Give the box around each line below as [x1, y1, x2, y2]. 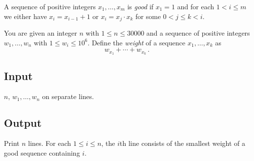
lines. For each [28, 138, 71, 148]
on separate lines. [42, 91, 94, 101]
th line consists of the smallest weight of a [120, 138, 246, 148]
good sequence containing [4, 147, 80, 158]
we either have [4, 11, 47, 21]
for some [135, 11, 161, 21]
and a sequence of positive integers [146, 28, 250, 38]
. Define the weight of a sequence [87, 37, 186, 47]
